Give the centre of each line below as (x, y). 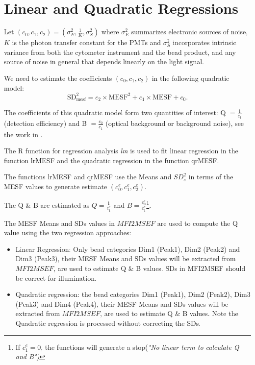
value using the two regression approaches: (68, 232)
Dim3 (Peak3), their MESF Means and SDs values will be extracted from (126, 258)
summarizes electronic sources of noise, (190, 32)
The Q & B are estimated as (47, 205)
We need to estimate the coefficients (58, 78)
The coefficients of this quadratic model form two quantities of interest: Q (115, 112)
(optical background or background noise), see (175, 123)
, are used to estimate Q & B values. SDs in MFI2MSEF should (150, 268)
